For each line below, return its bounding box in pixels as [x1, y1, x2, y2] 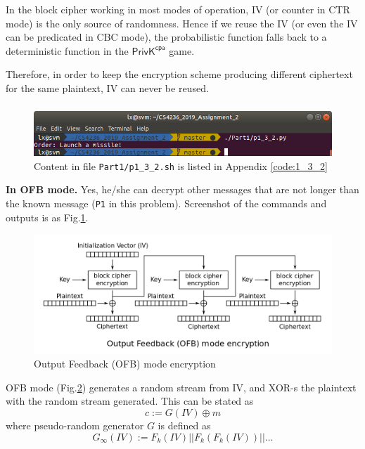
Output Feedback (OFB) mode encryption [34, 356, 216, 371]
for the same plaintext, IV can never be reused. [6, 80, 209, 95]
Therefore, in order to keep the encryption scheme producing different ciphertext [6, 67, 353, 82]
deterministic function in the [6, 43, 129, 58]
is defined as [158, 418, 211, 433]
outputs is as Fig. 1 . [6, 209, 89, 224]
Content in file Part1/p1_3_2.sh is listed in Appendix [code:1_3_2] [34, 158, 328, 173]
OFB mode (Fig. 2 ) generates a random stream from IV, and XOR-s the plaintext [6, 379, 357, 394]
